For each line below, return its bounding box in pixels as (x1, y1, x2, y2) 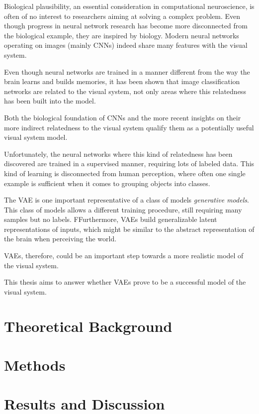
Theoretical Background (4, 315, 173, 336)
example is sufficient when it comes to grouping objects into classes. (4, 178, 210, 188)
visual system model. (4, 132, 68, 142)
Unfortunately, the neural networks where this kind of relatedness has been (4, 148, 233, 159)
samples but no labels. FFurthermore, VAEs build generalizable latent (4, 214, 217, 224)
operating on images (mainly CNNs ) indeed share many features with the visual (4, 40, 248, 50)
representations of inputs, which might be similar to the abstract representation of (4, 223, 255, 234)
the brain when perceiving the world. (4, 233, 117, 244)
